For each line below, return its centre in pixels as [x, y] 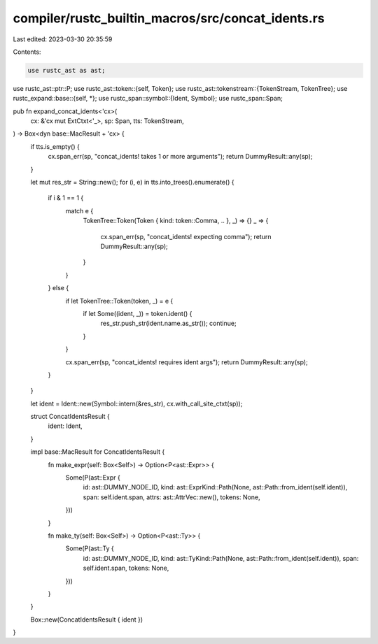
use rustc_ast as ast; [66, 70]
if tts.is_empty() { [55, 146]
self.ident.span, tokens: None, [126, 568]
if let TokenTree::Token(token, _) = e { [119, 301]
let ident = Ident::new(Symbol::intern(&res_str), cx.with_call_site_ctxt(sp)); [136, 403]
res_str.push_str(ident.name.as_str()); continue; [169, 323]
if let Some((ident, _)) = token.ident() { [138, 313]
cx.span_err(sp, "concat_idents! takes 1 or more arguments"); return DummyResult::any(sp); [180, 157]
